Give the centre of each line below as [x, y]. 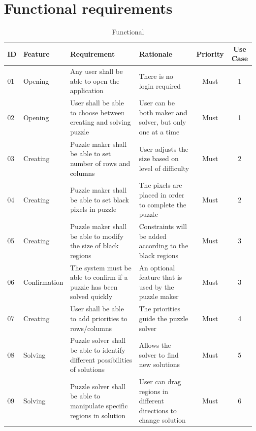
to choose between [97, 112]
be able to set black [99, 199]
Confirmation [43, 282]
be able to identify [98, 349]
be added [153, 236]
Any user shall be [96, 71]
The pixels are [160, 185]
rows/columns [91, 328]
